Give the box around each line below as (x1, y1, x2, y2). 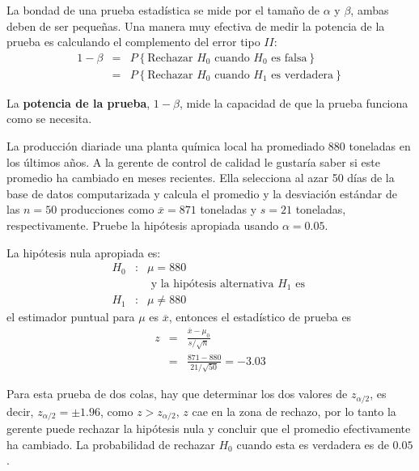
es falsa (271, 52, 307, 64)
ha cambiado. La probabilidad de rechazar (6, 435, 215, 452)
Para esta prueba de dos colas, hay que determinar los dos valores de (6, 385, 348, 402)
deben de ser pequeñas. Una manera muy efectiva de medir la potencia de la (6, 17, 385, 34)
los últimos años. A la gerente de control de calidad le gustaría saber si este (6, 153, 380, 170)
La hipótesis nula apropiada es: (6, 244, 161, 261)
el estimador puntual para (6, 308, 135, 325)
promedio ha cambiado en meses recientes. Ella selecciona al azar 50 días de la (6, 169, 395, 186)
